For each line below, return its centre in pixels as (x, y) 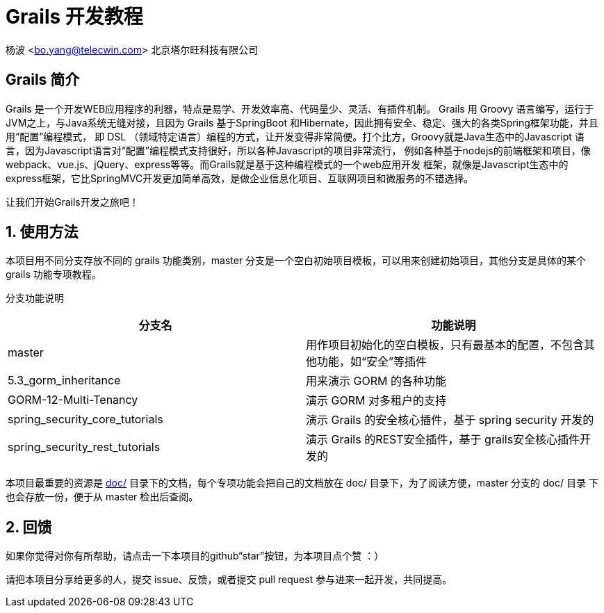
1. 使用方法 (42, 232)
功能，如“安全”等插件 (372, 362)
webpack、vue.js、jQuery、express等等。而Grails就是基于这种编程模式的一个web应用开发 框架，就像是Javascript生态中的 (287, 164)
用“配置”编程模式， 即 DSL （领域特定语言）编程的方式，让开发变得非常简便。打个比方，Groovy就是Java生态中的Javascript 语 (295, 136)
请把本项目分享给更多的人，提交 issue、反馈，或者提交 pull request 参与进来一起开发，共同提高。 (229, 580)
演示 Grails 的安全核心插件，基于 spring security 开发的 (450, 420)
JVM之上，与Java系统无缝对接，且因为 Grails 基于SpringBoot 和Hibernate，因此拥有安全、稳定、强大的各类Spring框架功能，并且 (302, 122)
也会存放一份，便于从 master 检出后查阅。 (102, 497)
